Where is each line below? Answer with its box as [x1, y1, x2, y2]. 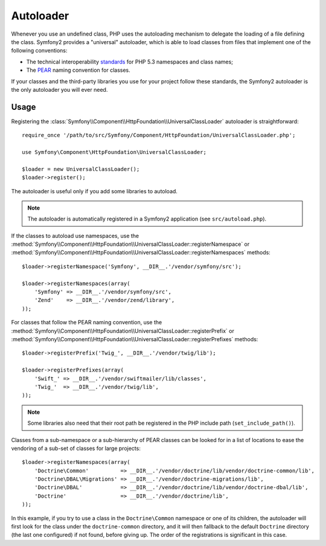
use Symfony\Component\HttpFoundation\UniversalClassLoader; [22, 149, 206, 155]
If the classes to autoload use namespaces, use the [11, 232, 139, 239]
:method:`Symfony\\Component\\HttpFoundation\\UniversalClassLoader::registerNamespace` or [11, 240, 250, 248]
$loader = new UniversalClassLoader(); [22, 165, 140, 172]
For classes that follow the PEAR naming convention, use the [11, 319, 162, 326]
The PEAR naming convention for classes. [26, 66, 131, 74]
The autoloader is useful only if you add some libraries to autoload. [11, 187, 178, 194]
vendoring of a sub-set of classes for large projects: [11, 445, 141, 452]
